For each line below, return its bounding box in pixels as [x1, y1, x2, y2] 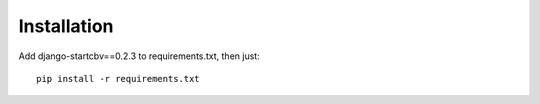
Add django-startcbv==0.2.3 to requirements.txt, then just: [18, 50, 260, 62]
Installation [18, 15, 114, 37]
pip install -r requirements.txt [36, 73, 200, 84]
